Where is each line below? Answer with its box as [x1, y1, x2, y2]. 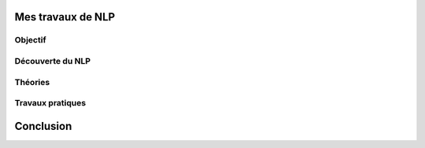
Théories [14, 76, 50, 87]
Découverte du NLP [14, 55, 91, 66]
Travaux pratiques [14, 98, 87, 109]
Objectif [14, 35, 46, 46]
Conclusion [14, 119, 72, 133]
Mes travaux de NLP [14, 10, 116, 24]
